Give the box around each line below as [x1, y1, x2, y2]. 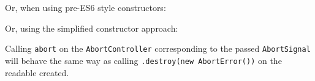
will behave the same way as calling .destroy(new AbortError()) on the [5, 54, 282, 66]
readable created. [5, 66, 69, 79]
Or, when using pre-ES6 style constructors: [5, 1, 166, 13]
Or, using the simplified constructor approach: [5, 21, 178, 34]
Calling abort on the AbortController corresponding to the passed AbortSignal [5, 42, 311, 55]
